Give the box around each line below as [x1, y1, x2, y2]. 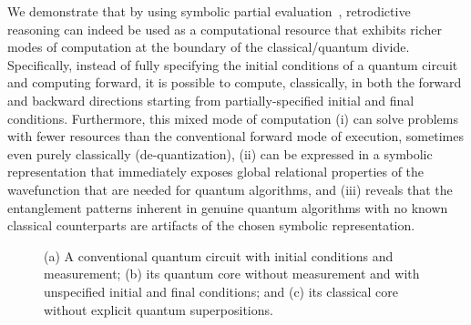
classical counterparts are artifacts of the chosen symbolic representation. [7, 216, 415, 235]
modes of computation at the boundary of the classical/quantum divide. [7, 37, 410, 56]
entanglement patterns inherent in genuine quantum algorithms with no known [7, 198, 448, 217]
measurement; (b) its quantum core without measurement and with [44, 264, 420, 283]
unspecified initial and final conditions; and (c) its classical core [44, 281, 398, 300]
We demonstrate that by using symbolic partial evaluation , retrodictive [7, 2, 411, 20]
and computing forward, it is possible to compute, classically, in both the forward [7, 73, 462, 92]
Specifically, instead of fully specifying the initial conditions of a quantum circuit [7, 55, 458, 74]
